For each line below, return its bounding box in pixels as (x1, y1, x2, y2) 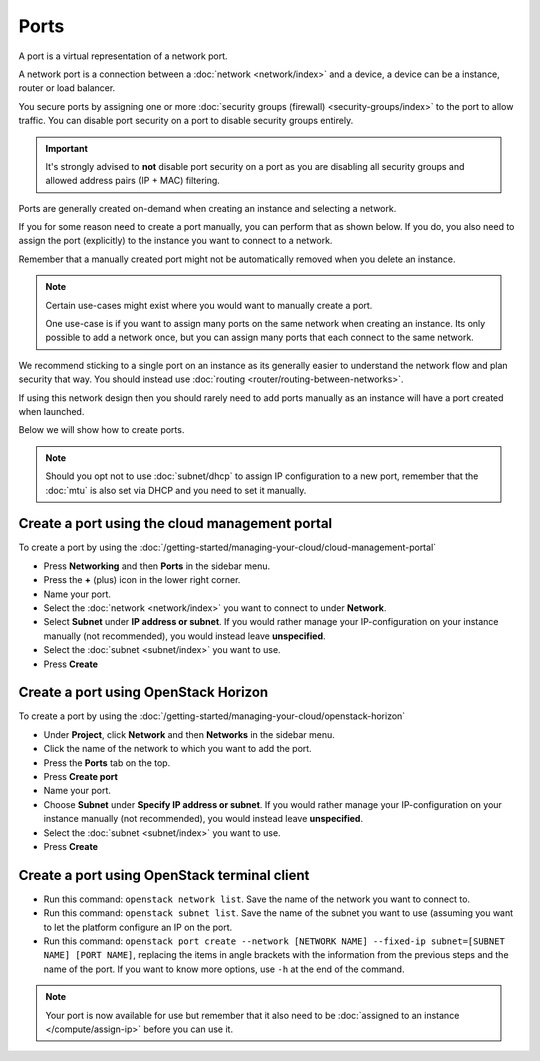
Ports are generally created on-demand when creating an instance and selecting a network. (18, 202, 397, 214)
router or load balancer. (18, 82, 116, 94)
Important (45, 142, 89, 154)
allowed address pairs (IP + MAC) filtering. (45, 175, 220, 187)
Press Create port (43, 771, 119, 783)
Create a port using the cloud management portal (18, 515, 333, 532)
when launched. (18, 405, 85, 417)
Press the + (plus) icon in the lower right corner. (43, 574, 241, 586)
